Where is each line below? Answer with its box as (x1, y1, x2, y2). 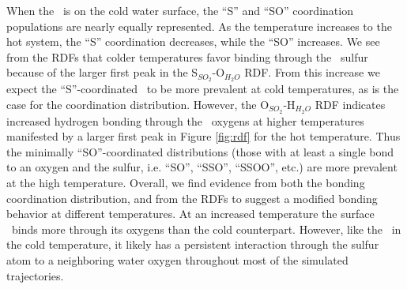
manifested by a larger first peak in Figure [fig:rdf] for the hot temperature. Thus (6, 128, 401, 144)
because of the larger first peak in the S (6, 64, 198, 81)
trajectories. (6, 267, 64, 283)
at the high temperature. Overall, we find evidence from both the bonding (6, 175, 365, 191)
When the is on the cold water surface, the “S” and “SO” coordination (6, 2, 353, 18)
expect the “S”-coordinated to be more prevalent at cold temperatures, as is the (6, 81, 399, 97)
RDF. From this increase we (244, 64, 380, 81)
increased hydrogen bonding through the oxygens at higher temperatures (6, 112, 364, 129)
